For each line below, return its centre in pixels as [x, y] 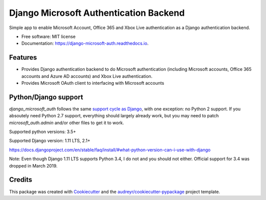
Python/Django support [46, 97]
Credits [21, 180]
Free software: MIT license [49, 36]
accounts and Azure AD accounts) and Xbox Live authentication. [87, 76]
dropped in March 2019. [33, 166]
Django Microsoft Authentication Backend [97, 13]
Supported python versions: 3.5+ [43, 132]
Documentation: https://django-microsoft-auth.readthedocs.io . [85, 43]
